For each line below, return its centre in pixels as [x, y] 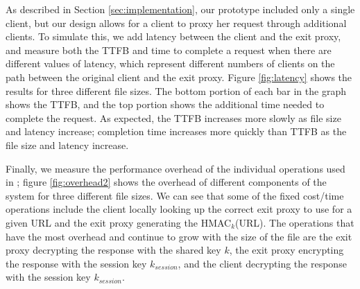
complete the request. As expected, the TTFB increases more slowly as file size [173, 117]
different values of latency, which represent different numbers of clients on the [170, 63]
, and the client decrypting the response [262, 263]
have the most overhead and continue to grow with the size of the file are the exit [179, 236]
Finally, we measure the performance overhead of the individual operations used [175, 168]
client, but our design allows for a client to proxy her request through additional [176, 23]
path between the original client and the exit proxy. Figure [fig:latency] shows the [179, 77]
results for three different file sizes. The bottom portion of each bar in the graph [176, 90]
